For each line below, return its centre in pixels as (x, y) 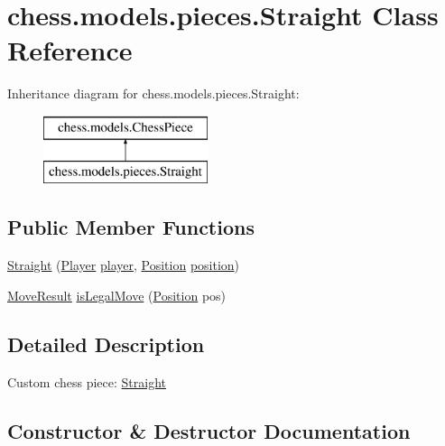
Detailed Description (106, 344)
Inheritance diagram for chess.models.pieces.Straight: (153, 93)
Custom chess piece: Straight (87, 381)
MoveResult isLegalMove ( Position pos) (117, 295)
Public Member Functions (131, 227)
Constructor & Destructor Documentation (209, 430)
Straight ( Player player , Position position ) (124, 265)
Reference (70, 50)
